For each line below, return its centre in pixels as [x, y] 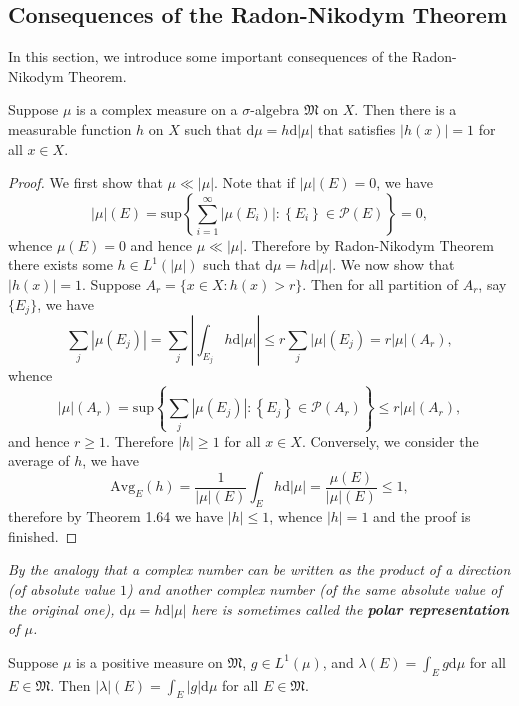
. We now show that [393, 264]
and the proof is [422, 516]
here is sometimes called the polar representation [350, 608]
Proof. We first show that [85, 182]
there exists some [60, 264]
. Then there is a [405, 109]
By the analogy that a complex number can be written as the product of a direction [259, 569]
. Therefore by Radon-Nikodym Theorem [368, 244]
